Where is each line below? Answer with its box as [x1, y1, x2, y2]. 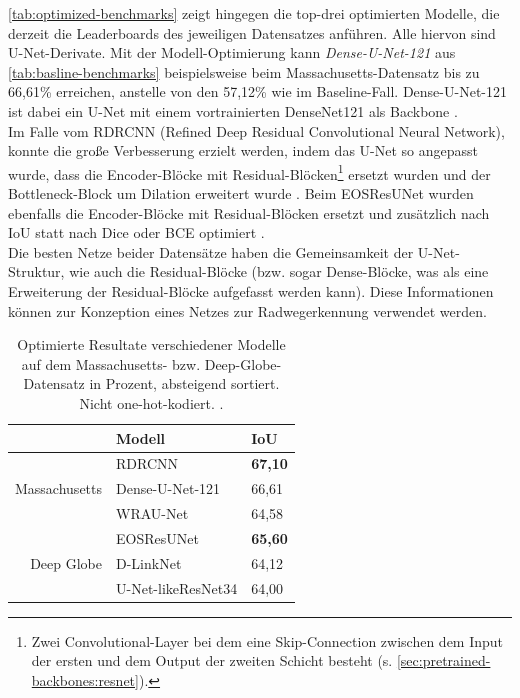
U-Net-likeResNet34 [116, 577, 238, 598]
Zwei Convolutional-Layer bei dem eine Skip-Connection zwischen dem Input [31, 630, 504, 651]
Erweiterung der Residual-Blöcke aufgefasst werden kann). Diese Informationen [8, 280, 494, 301]
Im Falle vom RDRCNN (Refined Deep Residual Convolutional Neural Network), [8, 120, 505, 141]
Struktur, [8, 261, 65, 282]
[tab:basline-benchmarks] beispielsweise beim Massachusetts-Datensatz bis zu [8, 61, 480, 82]
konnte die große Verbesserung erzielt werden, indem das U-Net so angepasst [8, 140, 478, 161]
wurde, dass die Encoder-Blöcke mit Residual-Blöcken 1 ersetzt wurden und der [8, 160, 491, 184]
